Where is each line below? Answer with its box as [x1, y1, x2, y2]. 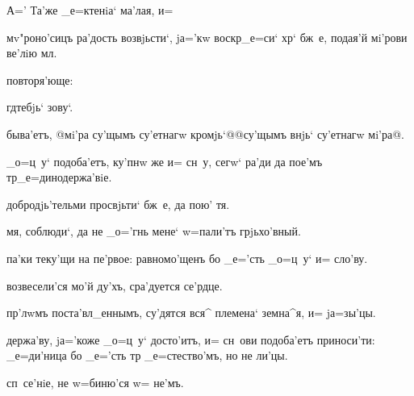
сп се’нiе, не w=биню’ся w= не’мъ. [6, 373, 184, 390]
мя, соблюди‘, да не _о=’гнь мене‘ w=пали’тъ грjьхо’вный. [6, 223, 301, 240]
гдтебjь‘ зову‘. [6, 98, 73, 115]
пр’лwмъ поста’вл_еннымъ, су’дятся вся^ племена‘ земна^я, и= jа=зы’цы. [6, 304, 376, 321]
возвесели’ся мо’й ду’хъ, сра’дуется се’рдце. [6, 277, 223, 294]
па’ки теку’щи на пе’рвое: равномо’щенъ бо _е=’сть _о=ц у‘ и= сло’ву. [6, 249, 368, 266]
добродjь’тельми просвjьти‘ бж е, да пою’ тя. [6, 195, 230, 212]
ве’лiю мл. [6, 44, 57, 61]
